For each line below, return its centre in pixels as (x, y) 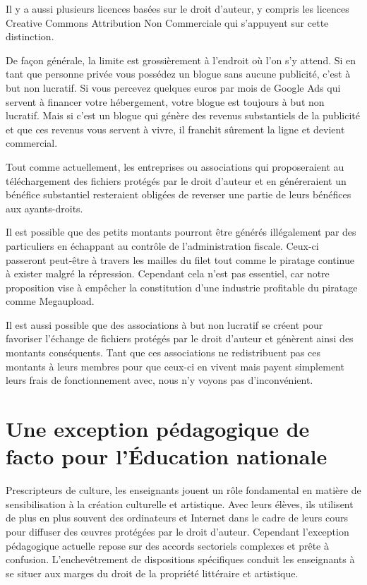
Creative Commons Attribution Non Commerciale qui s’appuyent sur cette (167, 22)
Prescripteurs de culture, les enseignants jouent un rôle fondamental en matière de (183, 490)
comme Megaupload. (50, 301)
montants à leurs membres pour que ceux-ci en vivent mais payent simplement (175, 366)
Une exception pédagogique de (158, 429)
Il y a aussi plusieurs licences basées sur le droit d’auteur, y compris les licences (178, 8)
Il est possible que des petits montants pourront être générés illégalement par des (181, 232)
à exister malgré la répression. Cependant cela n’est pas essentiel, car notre (168, 273)
